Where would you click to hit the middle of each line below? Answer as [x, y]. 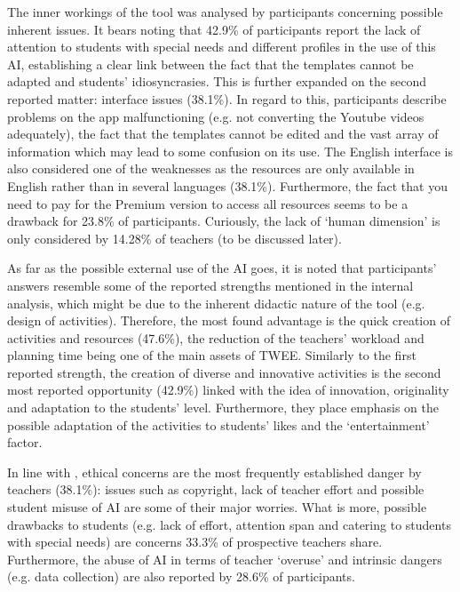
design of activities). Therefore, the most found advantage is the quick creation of [229, 320]
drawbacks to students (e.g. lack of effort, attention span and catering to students [229, 524]
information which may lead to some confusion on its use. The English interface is [230, 151]
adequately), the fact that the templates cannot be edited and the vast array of [223, 134]
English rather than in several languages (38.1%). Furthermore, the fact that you [227, 185]
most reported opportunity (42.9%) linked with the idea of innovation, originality [228, 390]
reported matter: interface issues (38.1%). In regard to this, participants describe [227, 98]
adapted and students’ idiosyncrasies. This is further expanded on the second [217, 81]
